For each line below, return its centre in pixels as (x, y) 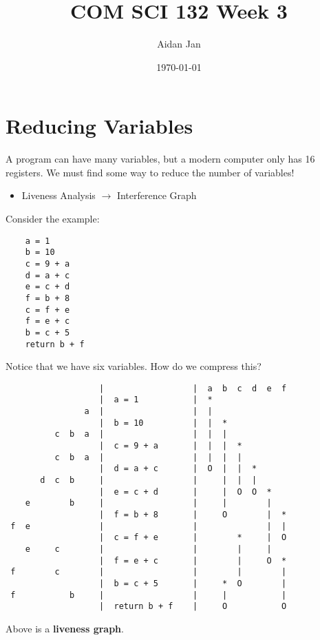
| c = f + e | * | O (193, 538)
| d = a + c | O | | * (178, 469)
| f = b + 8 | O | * (193, 515)
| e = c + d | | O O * (185, 492)
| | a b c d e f (193, 388)
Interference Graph (157, 195)
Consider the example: (53, 219)
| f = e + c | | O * (193, 560)
